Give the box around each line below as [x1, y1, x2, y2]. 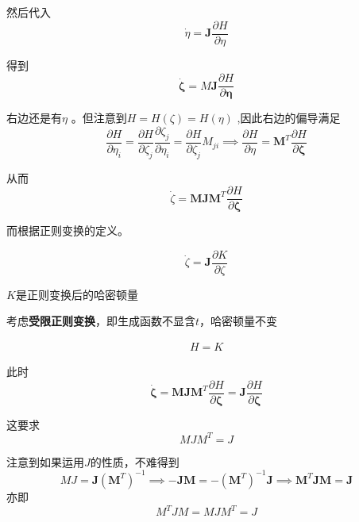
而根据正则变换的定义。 [6, 222, 129, 239]
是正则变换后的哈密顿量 [15, 286, 138, 302]
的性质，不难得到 [90, 453, 179, 470]
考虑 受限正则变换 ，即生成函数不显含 [6, 313, 195, 329]
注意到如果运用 [6, 453, 84, 470]
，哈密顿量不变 [199, 313, 278, 329]
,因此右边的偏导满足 [237, 109, 341, 126]
